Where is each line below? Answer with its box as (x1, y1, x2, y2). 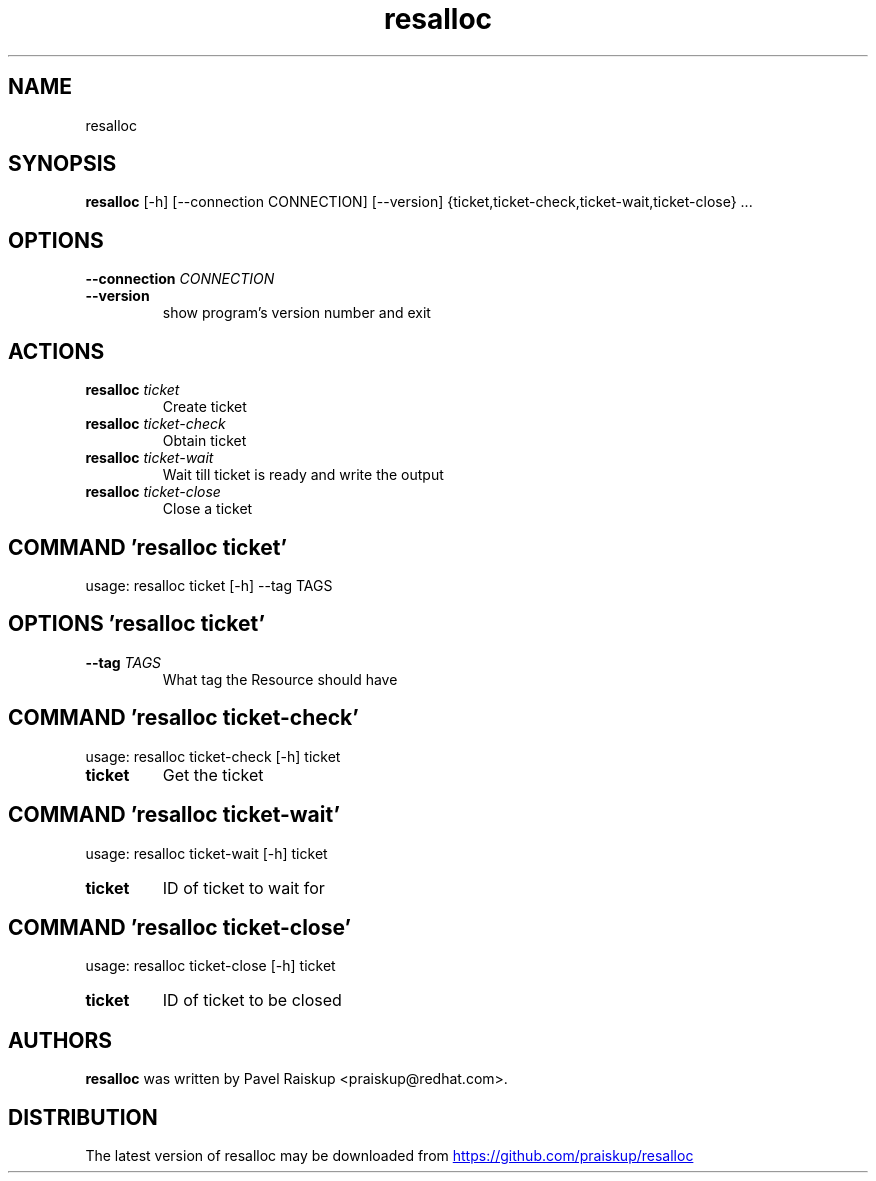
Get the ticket (162, 764, 264, 785)
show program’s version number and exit (162, 304, 431, 322)
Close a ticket (162, 500, 253, 518)
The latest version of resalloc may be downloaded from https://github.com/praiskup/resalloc (85, 1147, 694, 1165)
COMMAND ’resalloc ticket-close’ (8, 914, 352, 940)
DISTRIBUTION (8, 1104, 158, 1130)
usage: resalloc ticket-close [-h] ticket (85, 957, 336, 975)
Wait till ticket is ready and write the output (162, 466, 444, 484)
